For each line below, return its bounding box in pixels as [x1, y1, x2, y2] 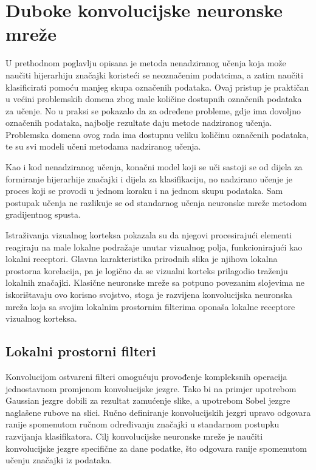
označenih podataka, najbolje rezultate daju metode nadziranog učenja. [5, 116, 272, 129]
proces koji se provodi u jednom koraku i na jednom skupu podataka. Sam [5, 184, 283, 197]
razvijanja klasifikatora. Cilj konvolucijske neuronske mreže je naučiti [5, 429, 263, 442]
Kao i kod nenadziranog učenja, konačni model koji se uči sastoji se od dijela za [5, 161, 303, 173]
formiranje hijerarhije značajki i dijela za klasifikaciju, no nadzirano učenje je [5, 172, 293, 185]
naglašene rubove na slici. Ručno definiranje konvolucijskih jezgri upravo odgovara [5, 406, 311, 418]
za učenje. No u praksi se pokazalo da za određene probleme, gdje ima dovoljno [5, 104, 301, 117]
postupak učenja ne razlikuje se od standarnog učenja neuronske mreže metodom [5, 196, 307, 209]
